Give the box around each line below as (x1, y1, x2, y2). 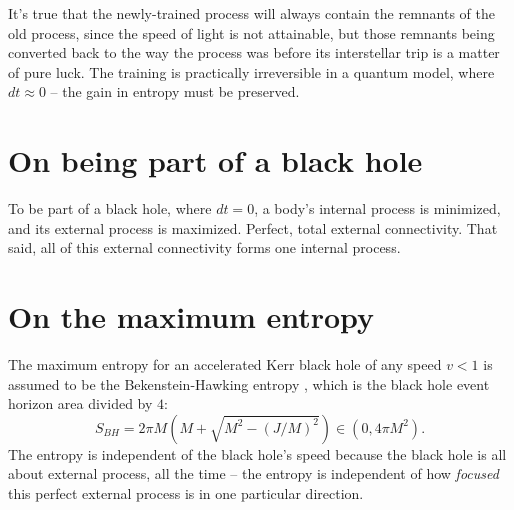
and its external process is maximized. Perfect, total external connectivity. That (8, 217, 498, 238)
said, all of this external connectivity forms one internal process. (8, 237, 401, 258)
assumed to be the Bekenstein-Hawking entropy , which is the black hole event (8, 373, 490, 394)
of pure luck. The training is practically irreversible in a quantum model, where (8, 61, 495, 82)
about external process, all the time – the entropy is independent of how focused (8, 463, 499, 484)
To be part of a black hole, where (8, 198, 212, 219)
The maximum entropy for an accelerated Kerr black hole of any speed (8, 354, 442, 374)
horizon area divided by (8, 393, 153, 414)
